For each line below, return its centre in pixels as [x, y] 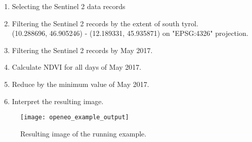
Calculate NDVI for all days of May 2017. [77, 67]
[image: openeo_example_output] [75, 117]
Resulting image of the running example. [83, 133]
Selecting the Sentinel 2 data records [69, 6]
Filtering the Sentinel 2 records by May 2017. [82, 50]
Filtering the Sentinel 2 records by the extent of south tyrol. [105, 23]
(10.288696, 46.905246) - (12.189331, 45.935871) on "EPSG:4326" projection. [130, 33]
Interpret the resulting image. [58, 101]
